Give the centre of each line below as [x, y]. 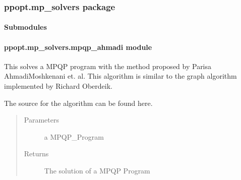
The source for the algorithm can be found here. [78, 103]
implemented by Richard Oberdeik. [58, 86]
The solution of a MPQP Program [97, 170]
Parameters [41, 120]
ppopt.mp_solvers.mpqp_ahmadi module [78, 47]
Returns [36, 154]
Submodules [25, 27]
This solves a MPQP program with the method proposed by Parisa [108, 66]
